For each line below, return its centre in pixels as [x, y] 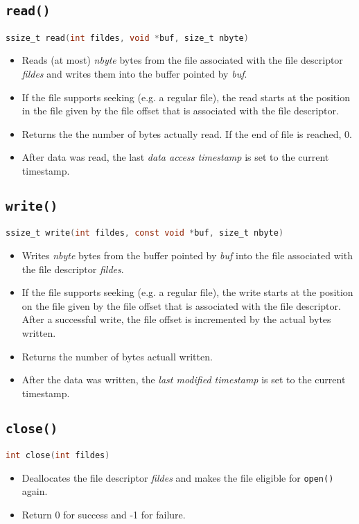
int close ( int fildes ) [58, 456]
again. [35, 491]
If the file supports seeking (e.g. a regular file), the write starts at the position [187, 292]
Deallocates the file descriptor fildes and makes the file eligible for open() [178, 477]
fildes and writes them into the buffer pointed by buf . [134, 74]
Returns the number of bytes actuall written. [117, 356]
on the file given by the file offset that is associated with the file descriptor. [181, 305]
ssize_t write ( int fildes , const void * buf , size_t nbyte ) [145, 233]
